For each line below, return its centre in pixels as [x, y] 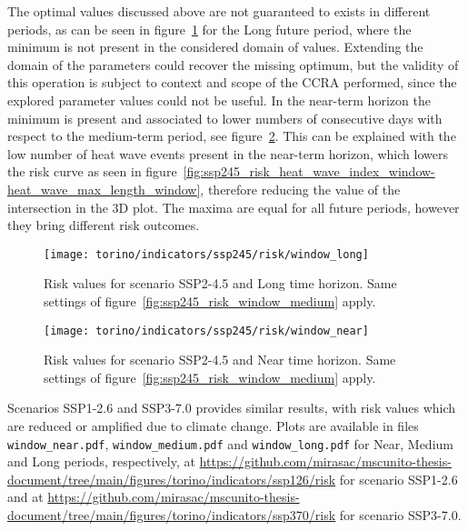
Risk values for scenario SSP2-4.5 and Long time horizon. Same [220, 283]
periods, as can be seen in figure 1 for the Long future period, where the [209, 29]
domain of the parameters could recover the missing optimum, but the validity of [233, 64]
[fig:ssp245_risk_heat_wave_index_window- [309, 171]
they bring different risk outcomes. [104, 225]
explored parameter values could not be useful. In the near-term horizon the [219, 100]
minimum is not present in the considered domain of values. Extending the [215, 47]
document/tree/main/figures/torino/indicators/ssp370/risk [172, 515]
